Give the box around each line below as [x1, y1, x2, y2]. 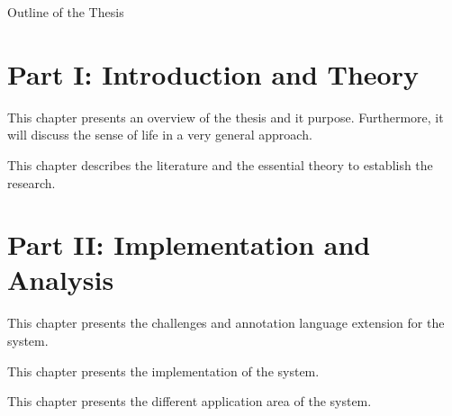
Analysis [7, 261, 114, 298]
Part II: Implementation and [7, 226, 371, 263]
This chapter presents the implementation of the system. [7, 361, 320, 380]
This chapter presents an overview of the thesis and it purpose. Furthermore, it [7, 107, 444, 126]
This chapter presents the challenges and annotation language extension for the [7, 313, 445, 332]
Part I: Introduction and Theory [7, 55, 419, 92]
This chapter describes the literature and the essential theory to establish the [7, 155, 433, 174]
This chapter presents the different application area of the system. [7, 392, 372, 411]
